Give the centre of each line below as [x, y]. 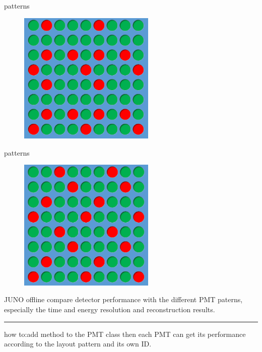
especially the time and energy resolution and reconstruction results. [110, 309]
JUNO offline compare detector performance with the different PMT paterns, [123, 299]
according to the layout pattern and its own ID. [78, 344]
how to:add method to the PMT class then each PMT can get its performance [125, 334]
